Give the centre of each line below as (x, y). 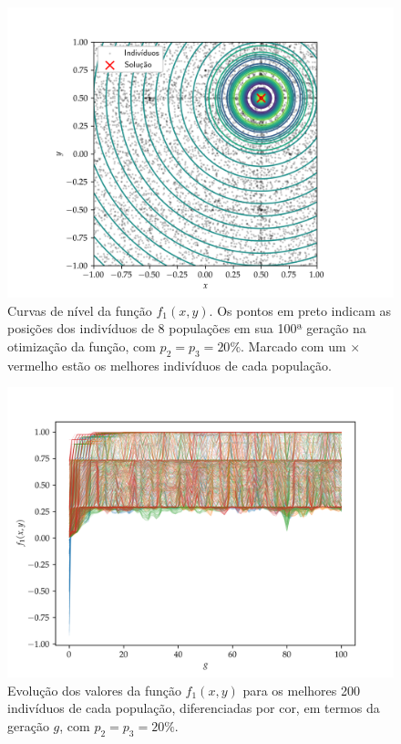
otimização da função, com (82, 346)
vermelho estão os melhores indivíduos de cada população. (170, 365)
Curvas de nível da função (80, 310)
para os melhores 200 (301, 690)
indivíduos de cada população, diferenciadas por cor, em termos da (194, 708)
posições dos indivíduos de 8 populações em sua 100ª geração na (187, 328)
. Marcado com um (293, 346)
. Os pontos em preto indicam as (300, 310)
